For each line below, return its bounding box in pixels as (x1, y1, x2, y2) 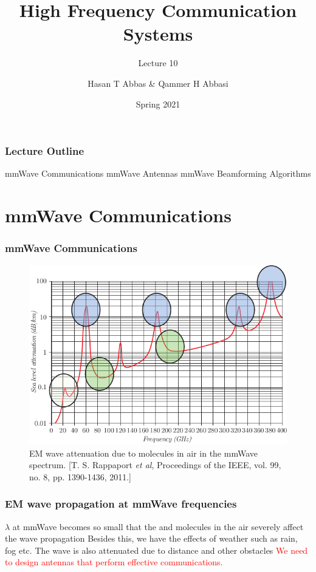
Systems (123, 21, 193, 46)
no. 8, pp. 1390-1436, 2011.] (29, 470, 132, 483)
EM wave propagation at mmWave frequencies (5, 496, 237, 511)
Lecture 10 (138, 56, 178, 69)
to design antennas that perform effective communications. (5, 556, 223, 568)
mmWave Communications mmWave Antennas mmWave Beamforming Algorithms (5, 167, 311, 180)
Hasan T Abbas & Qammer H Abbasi (88, 77, 228, 89)
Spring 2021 (136, 97, 180, 110)
